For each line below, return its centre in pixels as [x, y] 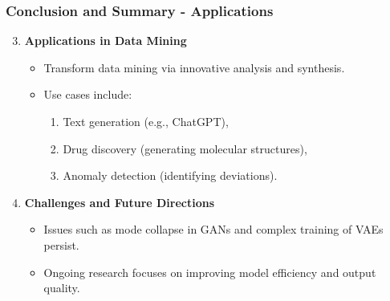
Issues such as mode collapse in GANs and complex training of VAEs [213, 229]
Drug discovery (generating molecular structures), [185, 148]
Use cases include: [88, 94]
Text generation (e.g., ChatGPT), [146, 121]
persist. [61, 244]
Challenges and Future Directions [120, 202]
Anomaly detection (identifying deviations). [170, 175]
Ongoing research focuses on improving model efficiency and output [210, 272]
